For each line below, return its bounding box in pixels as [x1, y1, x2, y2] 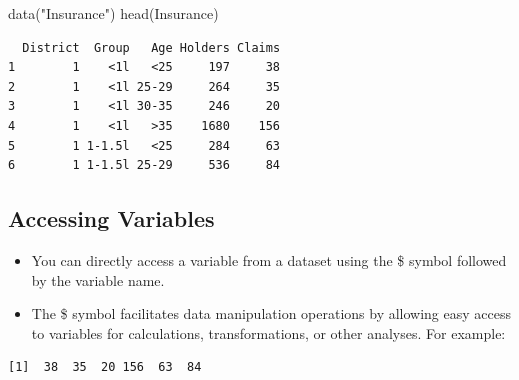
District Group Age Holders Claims [22, 40, 281, 55]
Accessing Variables [8, 203, 215, 234]
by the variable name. [31, 269, 165, 290]
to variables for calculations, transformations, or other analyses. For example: [31, 322, 506, 343]
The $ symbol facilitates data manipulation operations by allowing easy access [31, 303, 512, 324]
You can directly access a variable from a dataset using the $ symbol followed [31, 249, 507, 270]
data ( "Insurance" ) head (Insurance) [8, 3, 219, 23]
